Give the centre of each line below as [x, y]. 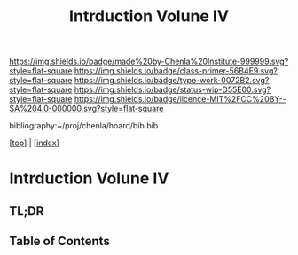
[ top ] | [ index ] [34, 143]
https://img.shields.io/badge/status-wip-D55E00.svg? [173, 89]
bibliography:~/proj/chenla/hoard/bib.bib [84, 126]
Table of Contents [60, 241]
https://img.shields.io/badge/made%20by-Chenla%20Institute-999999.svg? [149, 62]
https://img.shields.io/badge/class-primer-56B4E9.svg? [176, 71]
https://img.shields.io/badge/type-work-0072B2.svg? [172, 81]
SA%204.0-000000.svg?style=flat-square [86, 109]
